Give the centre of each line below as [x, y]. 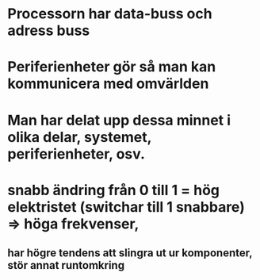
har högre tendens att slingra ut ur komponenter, [130, 253]
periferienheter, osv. [76, 153]
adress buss [49, 31]
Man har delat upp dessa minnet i [119, 120]
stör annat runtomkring [66, 265]
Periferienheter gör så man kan [112, 67]
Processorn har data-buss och [110, 14]
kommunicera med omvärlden [108, 84]
